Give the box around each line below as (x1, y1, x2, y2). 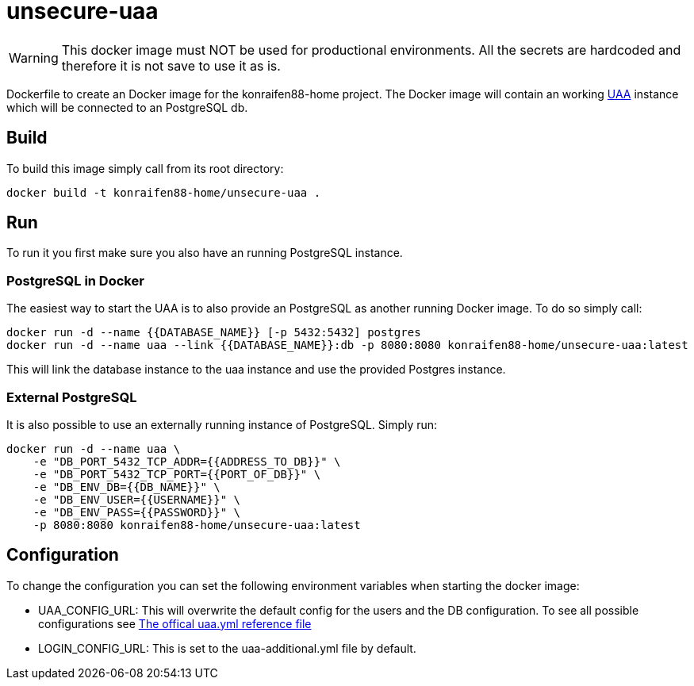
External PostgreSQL (6, 389, 137, 405)
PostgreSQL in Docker (6, 272, 144, 289)
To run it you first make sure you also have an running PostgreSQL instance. (6, 246, 403, 260)
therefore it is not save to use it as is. (61, 57, 281, 74)
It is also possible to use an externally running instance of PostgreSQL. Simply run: (6, 417, 438, 431)
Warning (9, 49, 59, 66)
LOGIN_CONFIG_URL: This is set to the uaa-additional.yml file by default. (38, 641, 416, 655)
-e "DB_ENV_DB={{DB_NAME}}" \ (33, 480, 220, 493)
